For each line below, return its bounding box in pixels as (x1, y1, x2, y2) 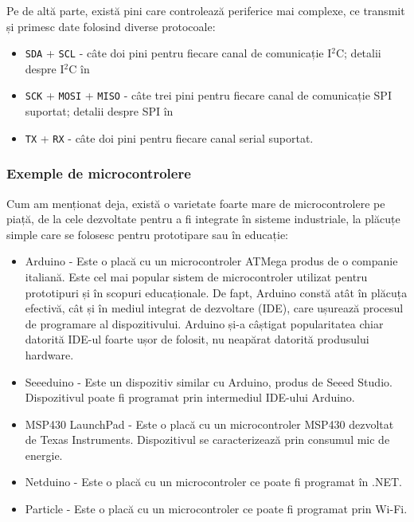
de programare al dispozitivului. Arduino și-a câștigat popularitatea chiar (25, 315, 384, 332)
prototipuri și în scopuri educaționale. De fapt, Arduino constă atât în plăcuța (25, 284, 408, 300)
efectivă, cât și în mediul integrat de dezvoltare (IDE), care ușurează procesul (25, 300, 404, 316)
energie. (25, 446, 63, 463)
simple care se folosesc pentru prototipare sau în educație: (6, 226, 289, 242)
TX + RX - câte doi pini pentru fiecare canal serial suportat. (25, 129, 314, 146)
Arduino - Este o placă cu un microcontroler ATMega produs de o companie (25, 253, 398, 269)
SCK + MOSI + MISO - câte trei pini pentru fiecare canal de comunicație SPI (25, 87, 392, 104)
